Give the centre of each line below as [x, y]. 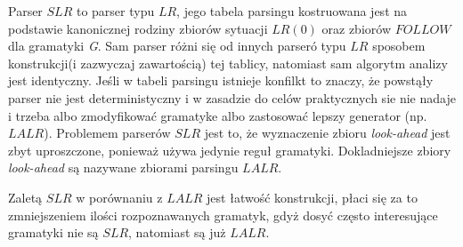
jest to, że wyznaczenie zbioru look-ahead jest [327, 133]
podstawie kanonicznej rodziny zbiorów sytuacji [138, 28]
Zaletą [25, 197]
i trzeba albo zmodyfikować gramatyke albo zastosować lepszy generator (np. [218, 115]
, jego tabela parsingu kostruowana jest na [292, 11]
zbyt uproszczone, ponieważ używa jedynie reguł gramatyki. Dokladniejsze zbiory [230, 150]
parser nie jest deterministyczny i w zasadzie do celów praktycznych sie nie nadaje [232, 97]
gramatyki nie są [53, 232]
